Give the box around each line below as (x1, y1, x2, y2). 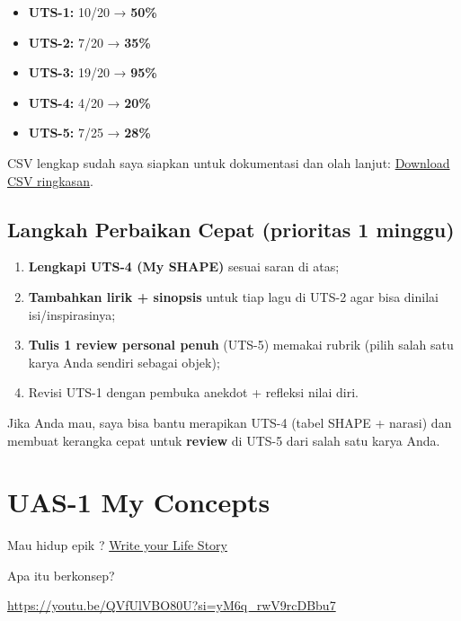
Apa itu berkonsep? (7, 565, 115, 584)
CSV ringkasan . (7, 171, 93, 190)
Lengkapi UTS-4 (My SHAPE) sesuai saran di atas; (28, 257, 340, 276)
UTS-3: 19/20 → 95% (28, 63, 157, 82)
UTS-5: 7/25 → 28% (28, 123, 151, 142)
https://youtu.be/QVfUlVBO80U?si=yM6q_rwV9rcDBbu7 (7, 596, 336, 615)
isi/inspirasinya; (28, 305, 116, 324)
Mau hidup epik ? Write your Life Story (7, 536, 227, 554)
